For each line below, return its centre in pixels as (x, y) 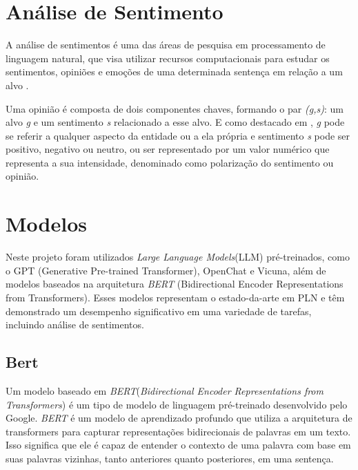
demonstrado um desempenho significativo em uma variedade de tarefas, (159, 311)
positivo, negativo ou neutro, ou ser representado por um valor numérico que (168, 149)
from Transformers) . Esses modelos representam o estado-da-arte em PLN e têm (175, 297)
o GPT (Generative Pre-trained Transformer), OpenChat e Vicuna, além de (166, 270)
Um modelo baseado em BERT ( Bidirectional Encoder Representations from (165, 390)
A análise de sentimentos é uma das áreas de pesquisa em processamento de (166, 45)
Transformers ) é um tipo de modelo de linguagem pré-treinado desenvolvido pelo (177, 404)
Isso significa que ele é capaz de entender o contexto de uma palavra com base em (178, 445)
